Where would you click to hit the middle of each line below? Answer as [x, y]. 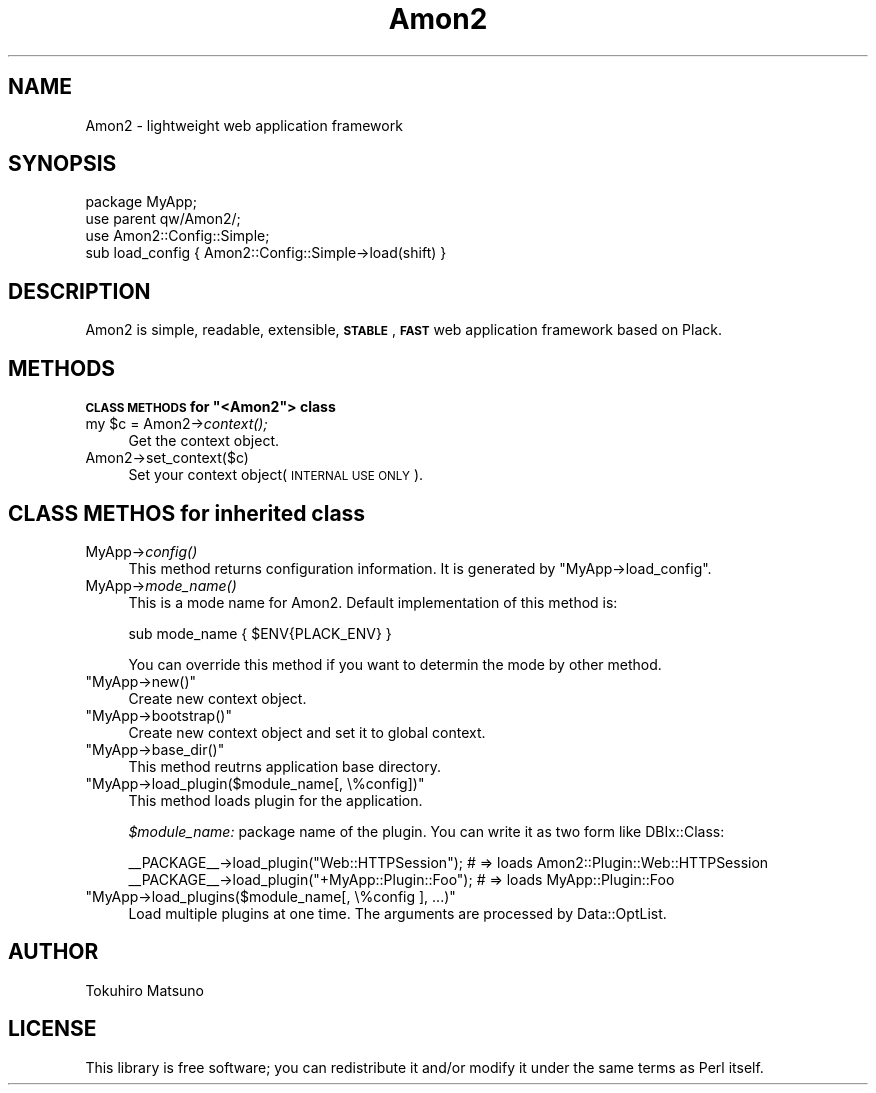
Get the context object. [203, 441]
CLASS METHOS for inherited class [187, 513]
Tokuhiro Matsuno [145, 990]
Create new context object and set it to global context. [307, 732]
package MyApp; [141, 202]
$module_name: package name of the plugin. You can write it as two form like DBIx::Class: [426, 831]
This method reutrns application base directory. [284, 766]
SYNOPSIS [62, 164]
